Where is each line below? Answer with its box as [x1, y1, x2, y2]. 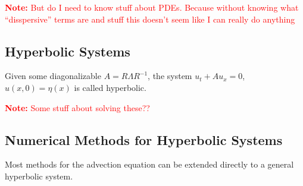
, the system [148, 70, 192, 82]
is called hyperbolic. [74, 81, 146, 93]
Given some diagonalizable [5, 70, 101, 82]
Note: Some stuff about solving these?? [5, 101, 150, 114]
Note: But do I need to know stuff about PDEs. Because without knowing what [5, 1, 299, 13]
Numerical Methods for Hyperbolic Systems [5, 130, 283, 149]
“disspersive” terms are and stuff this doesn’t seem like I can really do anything [5, 12, 295, 25]
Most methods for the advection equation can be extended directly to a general [5, 158, 294, 171]
